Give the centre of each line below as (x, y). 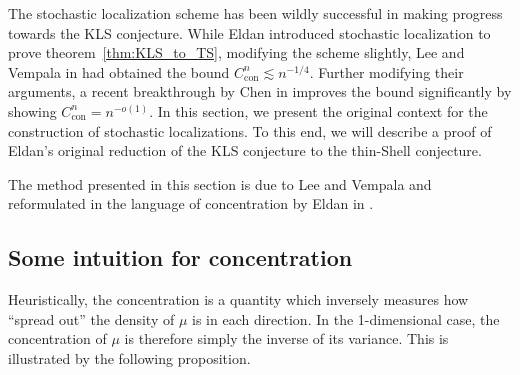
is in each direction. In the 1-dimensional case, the (346, 318)
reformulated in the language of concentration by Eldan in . (191, 203)
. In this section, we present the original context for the (318, 110)
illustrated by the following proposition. (129, 357)
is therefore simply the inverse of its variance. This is (286, 338)
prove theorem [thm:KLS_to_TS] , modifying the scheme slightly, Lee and (236, 52)
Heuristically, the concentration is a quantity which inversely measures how (238, 299)
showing (32, 110)
